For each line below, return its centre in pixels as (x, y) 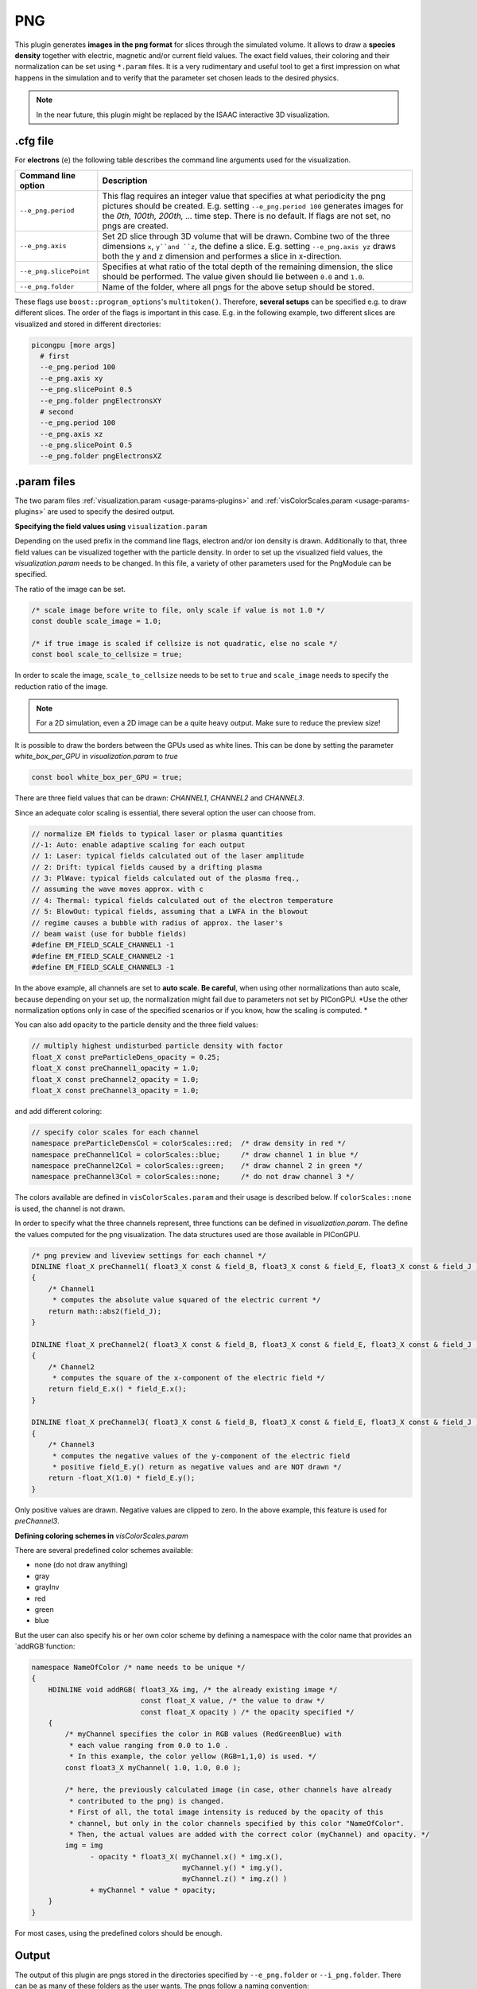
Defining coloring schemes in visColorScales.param (101, 1536)
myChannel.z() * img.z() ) (235, 1879)
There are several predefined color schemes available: (104, 1550)
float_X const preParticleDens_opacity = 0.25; (126, 1057)
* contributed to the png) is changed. (147, 1801)
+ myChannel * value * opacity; (153, 1890)
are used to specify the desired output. (111, 512)
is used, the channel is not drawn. (70, 1209)
